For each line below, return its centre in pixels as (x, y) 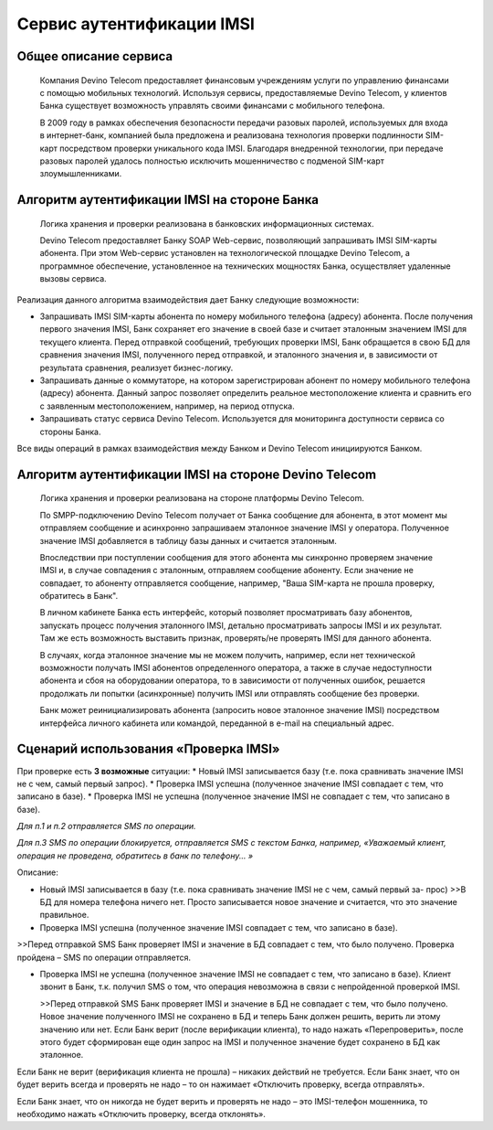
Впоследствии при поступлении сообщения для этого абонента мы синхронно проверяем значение (236, 557)
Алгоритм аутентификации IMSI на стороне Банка (168, 200)
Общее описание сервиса (95, 56)
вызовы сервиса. (73, 279)
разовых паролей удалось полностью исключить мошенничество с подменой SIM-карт (212, 161)
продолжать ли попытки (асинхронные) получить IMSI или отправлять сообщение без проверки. (230, 693)
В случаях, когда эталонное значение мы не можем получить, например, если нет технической (227, 655)
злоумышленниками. (81, 174)
